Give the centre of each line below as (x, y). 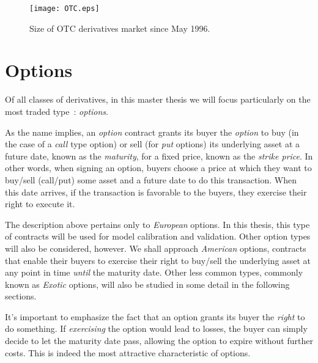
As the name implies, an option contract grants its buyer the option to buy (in (152, 132)
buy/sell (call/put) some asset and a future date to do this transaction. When (151, 179)
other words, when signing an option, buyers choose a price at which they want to (158, 168)
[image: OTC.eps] (65, 9)
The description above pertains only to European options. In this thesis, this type (157, 224)
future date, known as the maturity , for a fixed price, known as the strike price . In (159, 156)
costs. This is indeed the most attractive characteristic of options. (128, 352)
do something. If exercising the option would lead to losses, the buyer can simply (156, 328)
